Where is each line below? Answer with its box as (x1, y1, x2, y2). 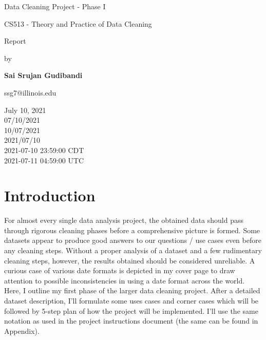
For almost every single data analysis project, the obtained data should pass (4, 215, 243, 225)
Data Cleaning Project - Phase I (4, 1, 106, 11)
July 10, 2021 (4, 104, 46, 115)
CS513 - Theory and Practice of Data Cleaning (4, 18, 152, 29)
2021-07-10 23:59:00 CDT (4, 144, 84, 155)
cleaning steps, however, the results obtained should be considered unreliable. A (4, 255, 255, 266)
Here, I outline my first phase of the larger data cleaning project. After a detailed (4, 285, 260, 296)
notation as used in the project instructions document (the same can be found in (4, 315, 258, 326)
